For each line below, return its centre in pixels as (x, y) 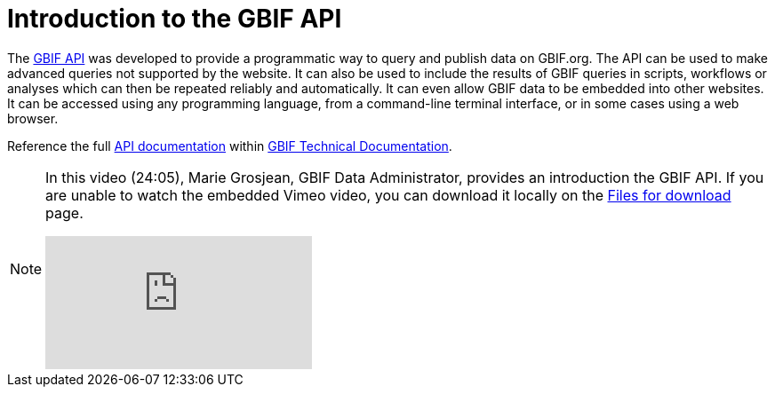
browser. (33, 118)
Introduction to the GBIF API (175, 19)
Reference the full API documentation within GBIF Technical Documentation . (230, 146)
